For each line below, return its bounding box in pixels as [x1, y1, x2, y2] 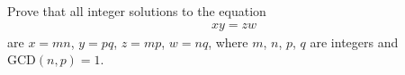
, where [208, 32, 248, 51]
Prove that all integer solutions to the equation [7, 2, 266, 20]
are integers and [310, 32, 399, 51]
